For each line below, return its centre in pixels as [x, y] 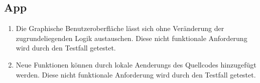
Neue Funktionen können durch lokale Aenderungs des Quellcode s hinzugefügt [136, 64]
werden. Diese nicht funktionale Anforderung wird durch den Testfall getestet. [136, 74]
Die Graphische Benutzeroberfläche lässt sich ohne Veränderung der [120, 28]
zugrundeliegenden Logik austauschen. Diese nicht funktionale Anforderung [132, 38]
